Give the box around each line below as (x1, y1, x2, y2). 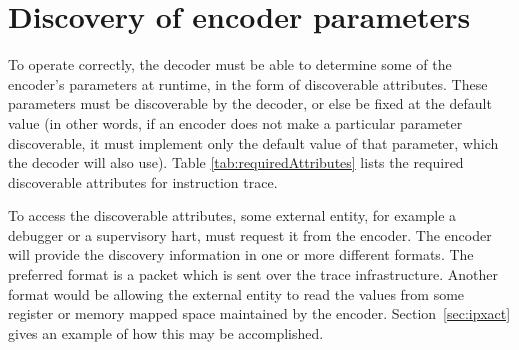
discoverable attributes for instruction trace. (8, 171, 278, 192)
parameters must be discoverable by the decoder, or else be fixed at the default (8, 93, 492, 114)
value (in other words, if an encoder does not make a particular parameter (8, 112, 463, 133)
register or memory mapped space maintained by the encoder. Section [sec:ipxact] (8, 303, 511, 324)
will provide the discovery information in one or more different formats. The (8, 244, 474, 265)
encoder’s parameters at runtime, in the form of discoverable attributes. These (8, 73, 488, 94)
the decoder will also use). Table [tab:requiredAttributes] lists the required (8, 152, 464, 173)
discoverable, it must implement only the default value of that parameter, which (8, 132, 499, 153)
